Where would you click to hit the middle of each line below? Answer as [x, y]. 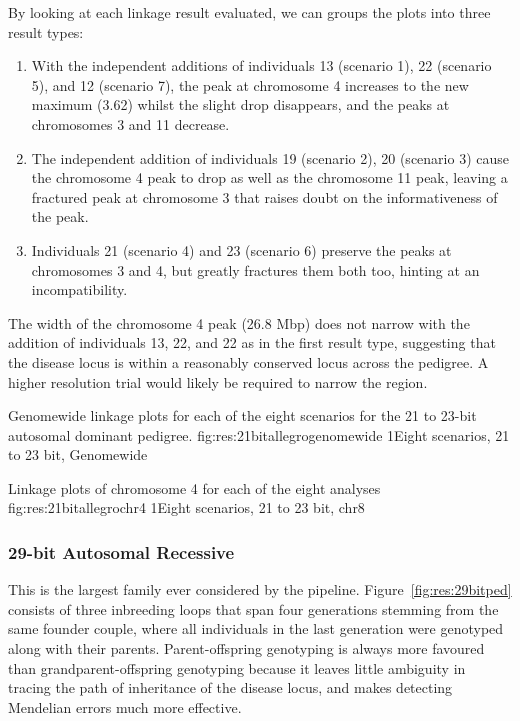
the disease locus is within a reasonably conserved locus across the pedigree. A [248, 361]
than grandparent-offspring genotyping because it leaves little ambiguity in [237, 667]
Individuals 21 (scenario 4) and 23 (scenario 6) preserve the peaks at [241, 249]
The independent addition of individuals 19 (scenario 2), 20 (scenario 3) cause [270, 157]
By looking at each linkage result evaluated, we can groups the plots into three [249, 12]
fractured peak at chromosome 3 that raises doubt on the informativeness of [264, 196]
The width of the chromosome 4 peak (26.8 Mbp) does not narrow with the [239, 322]
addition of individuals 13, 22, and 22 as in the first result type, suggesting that [252, 342]
